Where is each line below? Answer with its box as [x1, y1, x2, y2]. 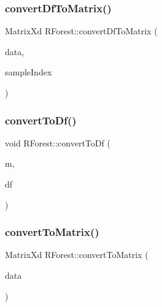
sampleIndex [5, 66, 52, 78]
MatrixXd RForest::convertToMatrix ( [5, 248, 148, 261]
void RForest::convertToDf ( [5, 136, 110, 149]
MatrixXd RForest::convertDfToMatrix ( [5, 25, 158, 37]
